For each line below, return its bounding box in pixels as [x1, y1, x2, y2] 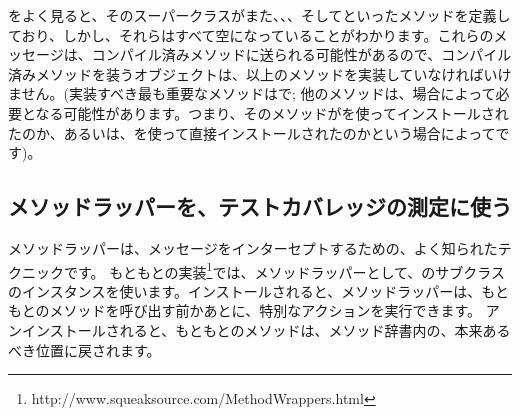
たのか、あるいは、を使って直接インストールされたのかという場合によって [8, 122, 496, 143]
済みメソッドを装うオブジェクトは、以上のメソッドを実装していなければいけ [8, 63, 512, 84]
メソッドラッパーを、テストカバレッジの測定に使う [8, 191, 512, 222]
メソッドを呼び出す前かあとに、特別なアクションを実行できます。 [49, 300, 482, 321]
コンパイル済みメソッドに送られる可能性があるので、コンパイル [91, 44, 512, 65]
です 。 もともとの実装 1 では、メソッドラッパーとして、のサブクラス [63, 258, 506, 282]
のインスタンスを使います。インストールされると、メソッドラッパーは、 [8, 280, 482, 301]
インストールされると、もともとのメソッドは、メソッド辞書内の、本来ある [21, 319, 511, 340]
